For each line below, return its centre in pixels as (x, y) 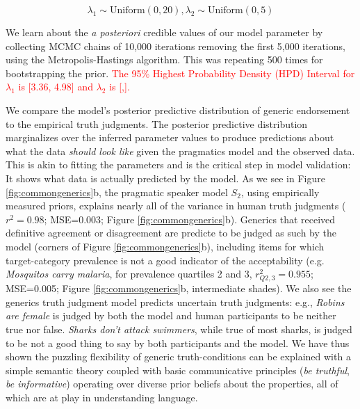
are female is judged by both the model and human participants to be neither (171, 315)
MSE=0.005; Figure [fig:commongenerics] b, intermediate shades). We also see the (179, 288)
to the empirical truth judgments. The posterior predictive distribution (157, 123)
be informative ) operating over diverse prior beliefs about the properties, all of (172, 384)
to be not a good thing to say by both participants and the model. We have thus (178, 343)
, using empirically (280, 192)
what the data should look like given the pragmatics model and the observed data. (180, 151)
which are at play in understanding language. (102, 397)
